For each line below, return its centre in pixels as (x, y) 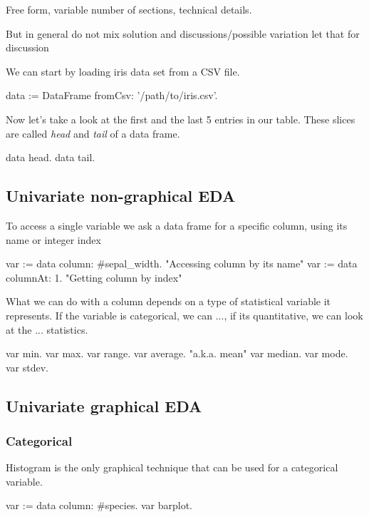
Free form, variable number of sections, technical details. (129, 9)
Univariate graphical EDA (104, 405)
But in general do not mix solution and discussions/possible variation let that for (183, 33)
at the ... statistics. (47, 329)
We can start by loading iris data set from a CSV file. (123, 71)
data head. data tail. (51, 157)
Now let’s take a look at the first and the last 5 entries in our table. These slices (181, 119)
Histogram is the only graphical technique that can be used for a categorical (172, 467)
